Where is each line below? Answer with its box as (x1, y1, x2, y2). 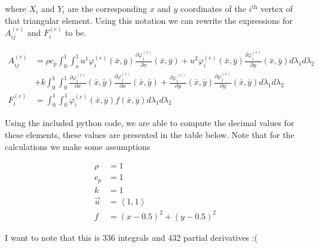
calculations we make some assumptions (5, 140, 151, 152)
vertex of (260, 2, 293, 14)
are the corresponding (68, 2, 147, 14)
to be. (65, 26, 87, 38)
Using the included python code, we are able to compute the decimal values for (5, 117, 295, 129)
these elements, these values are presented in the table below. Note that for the (5, 128, 295, 141)
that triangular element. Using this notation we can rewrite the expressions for (5, 14, 293, 26)
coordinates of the (180, 2, 246, 14)
